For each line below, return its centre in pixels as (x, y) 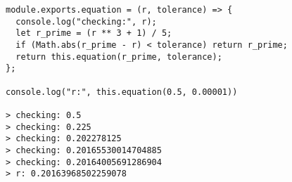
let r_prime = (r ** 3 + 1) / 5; (94, 33)
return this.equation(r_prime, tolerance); (119, 57)
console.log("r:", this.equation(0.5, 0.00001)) (122, 92)
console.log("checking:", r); (86, 21)
